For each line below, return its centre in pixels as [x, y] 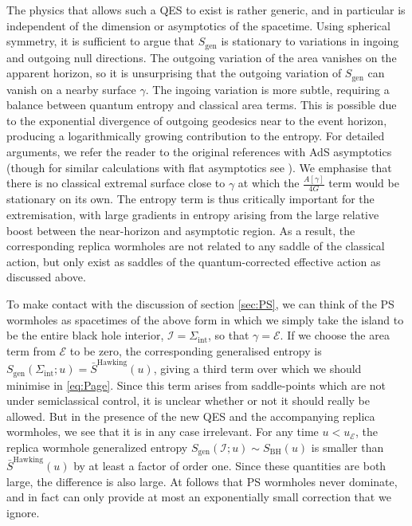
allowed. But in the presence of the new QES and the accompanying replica [191, 416]
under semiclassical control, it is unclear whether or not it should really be [188, 400]
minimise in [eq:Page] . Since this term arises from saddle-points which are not [196, 385]
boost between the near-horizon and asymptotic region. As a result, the [181, 230]
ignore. [23, 512]
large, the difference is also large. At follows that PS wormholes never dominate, [202, 481]
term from [31, 350]
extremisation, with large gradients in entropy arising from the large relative [193, 214]
